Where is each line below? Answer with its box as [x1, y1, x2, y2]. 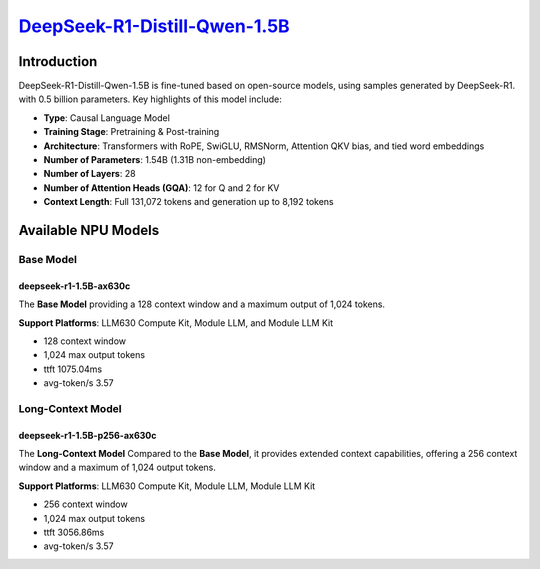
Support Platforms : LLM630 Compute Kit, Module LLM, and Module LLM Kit [18, 316, 334, 329]
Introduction [18, 53, 98, 70]
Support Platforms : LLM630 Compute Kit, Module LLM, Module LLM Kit [18, 480, 316, 492]
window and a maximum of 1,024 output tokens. [18, 461, 217, 474]
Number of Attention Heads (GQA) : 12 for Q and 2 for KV [43, 181, 280, 194]
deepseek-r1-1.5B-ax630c [18, 280, 131, 292]
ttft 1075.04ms [43, 363, 103, 375]
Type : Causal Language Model [43, 111, 170, 124]
